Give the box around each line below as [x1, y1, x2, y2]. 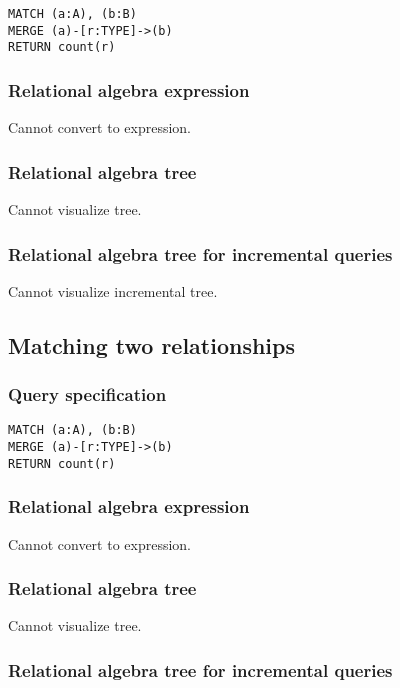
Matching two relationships [8, 329, 296, 360]
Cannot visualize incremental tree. [8, 280, 218, 301]
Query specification [8, 382, 167, 407]
